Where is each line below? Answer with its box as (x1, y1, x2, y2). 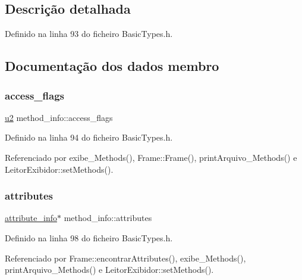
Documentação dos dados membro (5, 57, 219, 75)
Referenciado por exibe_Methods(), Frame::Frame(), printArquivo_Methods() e (5, 151, 297, 163)
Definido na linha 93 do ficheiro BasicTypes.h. (5, 27, 173, 40)
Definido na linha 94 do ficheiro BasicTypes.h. (5, 131, 173, 144)
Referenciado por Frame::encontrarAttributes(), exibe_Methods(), (5, 251, 246, 264)
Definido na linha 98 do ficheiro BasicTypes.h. (5, 231, 173, 244)
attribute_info (5, 211, 57, 224)
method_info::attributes (64, 211, 152, 224)
